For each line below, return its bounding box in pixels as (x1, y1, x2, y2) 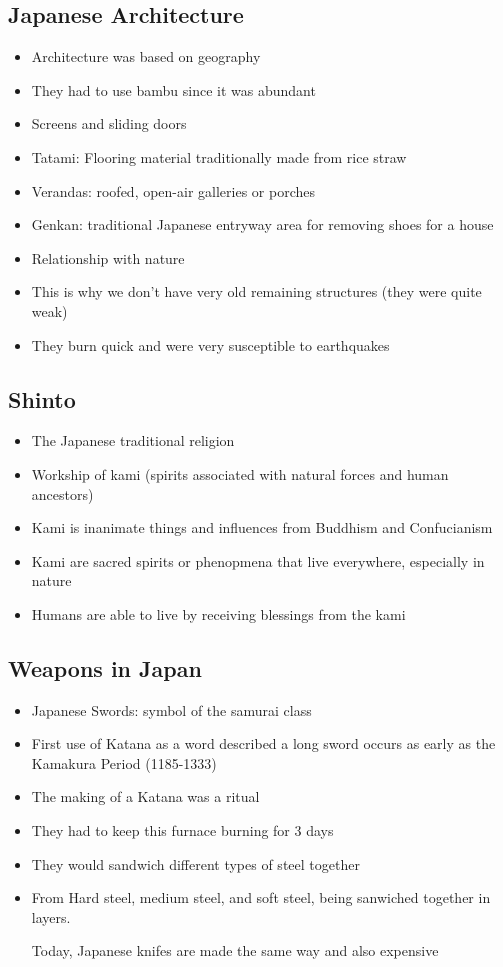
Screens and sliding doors (31, 113, 187, 134)
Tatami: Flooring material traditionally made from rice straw (31, 146, 407, 167)
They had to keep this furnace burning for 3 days (31, 820, 334, 841)
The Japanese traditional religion (31, 430, 235, 451)
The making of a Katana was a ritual (31, 786, 260, 807)
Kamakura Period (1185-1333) (31, 752, 217, 773)
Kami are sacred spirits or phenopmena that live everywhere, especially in (31, 550, 485, 571)
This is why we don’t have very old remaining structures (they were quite (31, 281, 482, 302)
